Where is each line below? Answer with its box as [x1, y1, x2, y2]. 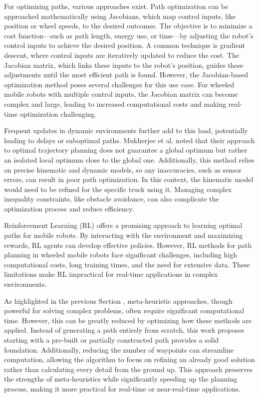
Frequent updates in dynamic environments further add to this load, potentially [4, 125, 248, 136]
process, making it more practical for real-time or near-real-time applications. [4, 383, 241, 394]
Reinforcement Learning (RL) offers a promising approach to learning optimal [4, 220, 243, 230]
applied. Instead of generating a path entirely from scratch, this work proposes [4, 325, 244, 335]
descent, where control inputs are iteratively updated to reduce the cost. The [4, 49, 239, 60]
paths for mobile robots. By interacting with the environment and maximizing [4, 230, 243, 240]
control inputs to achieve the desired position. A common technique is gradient [4, 40, 246, 50]
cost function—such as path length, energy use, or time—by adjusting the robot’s [4, 30, 254, 40]
